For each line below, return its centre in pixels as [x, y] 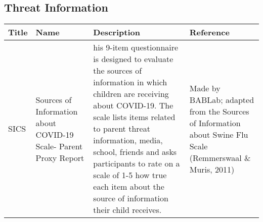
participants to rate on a [137, 163]
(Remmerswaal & [220, 157]
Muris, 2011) [212, 169]
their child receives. [127, 210]
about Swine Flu [219, 134]
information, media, [128, 140]
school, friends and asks [135, 152]
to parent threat [122, 129]
